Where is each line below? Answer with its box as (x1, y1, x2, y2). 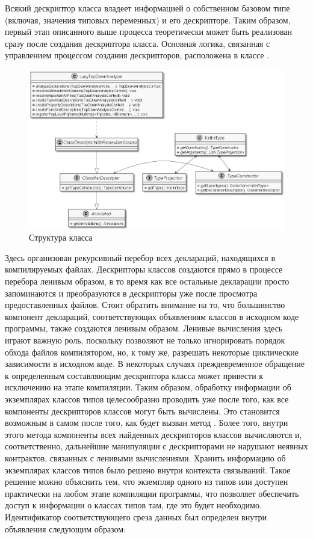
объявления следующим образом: (5, 522, 126, 535)
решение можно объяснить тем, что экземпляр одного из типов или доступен (5, 475, 288, 488)
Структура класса (29, 231, 93, 244)
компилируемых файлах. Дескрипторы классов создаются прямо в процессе (5, 263, 283, 276)
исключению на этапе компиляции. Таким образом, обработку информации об (5, 381, 291, 393)
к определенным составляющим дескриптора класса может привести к (5, 369, 264, 381)
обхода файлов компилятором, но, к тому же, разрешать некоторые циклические (5, 345, 299, 358)
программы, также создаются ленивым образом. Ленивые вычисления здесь (5, 322, 283, 334)
